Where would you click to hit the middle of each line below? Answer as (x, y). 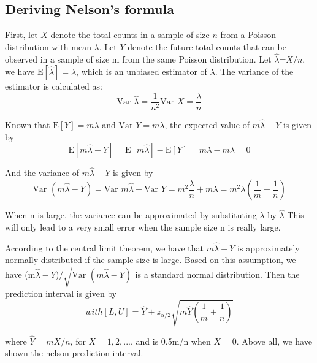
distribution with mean (48, 46)
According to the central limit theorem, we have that (105, 247)
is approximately (269, 247)
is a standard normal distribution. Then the (217, 274)
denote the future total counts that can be (207, 46)
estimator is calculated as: (54, 86)
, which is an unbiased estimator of (142, 71)
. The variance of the (254, 71)
